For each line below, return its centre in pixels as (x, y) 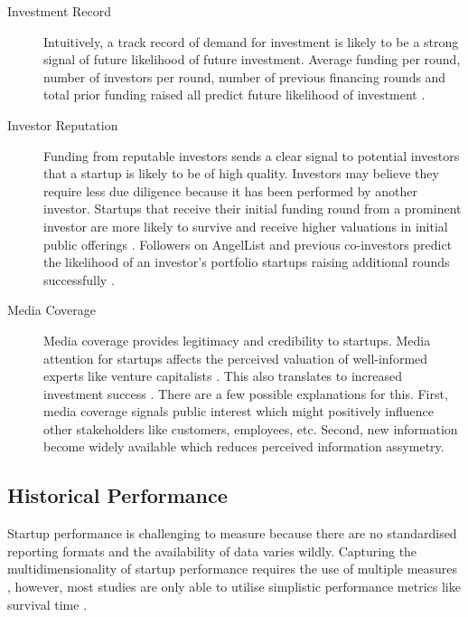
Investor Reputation (63, 124)
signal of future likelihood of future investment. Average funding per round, (252, 59)
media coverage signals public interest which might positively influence (239, 411)
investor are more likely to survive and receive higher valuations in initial (246, 226)
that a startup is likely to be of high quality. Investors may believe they (241, 173)
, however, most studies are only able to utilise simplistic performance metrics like (234, 587)
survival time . (47, 604)
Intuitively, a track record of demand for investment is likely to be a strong (251, 41)
